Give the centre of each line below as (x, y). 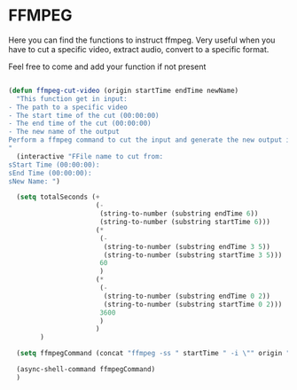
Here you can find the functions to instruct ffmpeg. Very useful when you (142, 40)
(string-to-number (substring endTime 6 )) (179, 214)
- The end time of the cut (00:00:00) (80, 124)
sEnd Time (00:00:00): (50, 173)
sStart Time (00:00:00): (54, 165)
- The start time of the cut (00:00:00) (84, 115)
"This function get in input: (72, 98)
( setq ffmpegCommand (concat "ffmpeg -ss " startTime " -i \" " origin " (153, 354)
